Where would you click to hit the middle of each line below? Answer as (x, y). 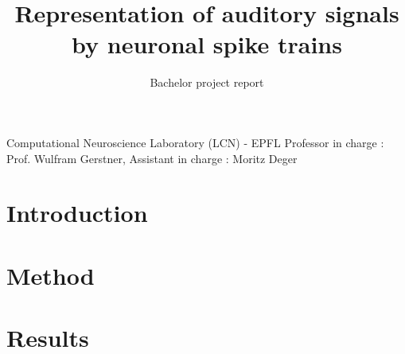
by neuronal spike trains (207, 44)
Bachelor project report (207, 82)
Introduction (77, 213)
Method (51, 275)
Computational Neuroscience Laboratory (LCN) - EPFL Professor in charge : (195, 142)
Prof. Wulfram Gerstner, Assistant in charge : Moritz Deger (152, 158)
